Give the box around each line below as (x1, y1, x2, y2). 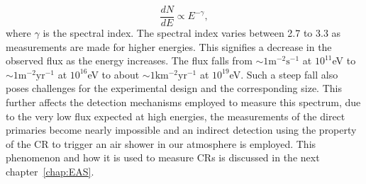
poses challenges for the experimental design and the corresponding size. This (6, 81, 342, 96)
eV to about (87, 67, 140, 81)
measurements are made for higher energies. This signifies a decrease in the (6, 39, 332, 54)
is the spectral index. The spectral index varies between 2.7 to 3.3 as (43, 25, 341, 40)
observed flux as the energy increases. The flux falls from (6, 53, 253, 68)
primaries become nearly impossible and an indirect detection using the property (6, 122, 357, 137)
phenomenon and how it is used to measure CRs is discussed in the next (6, 150, 320, 165)
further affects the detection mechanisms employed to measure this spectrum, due (6, 95, 361, 110)
